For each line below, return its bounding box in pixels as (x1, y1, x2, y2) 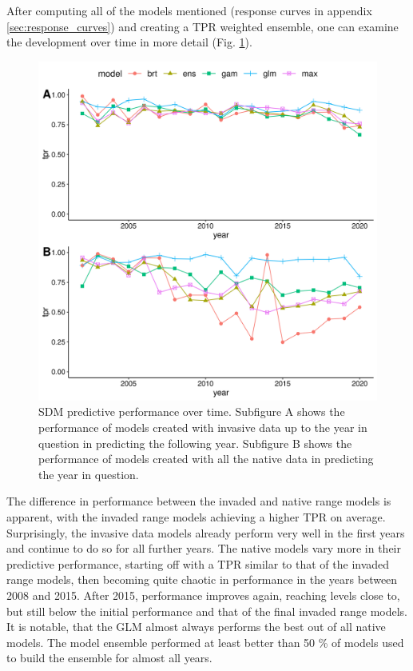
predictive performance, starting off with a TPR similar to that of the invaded (6, 555, 390, 572)
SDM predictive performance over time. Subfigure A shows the (38, 403, 345, 420)
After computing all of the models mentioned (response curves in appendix (6, 2, 372, 18)
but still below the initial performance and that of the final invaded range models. (6, 602, 407, 619)
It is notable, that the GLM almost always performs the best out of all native (6, 618, 386, 635)
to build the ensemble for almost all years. (6, 649, 212, 666)
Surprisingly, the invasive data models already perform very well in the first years (6, 524, 405, 541)
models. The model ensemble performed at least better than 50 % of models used (6, 633, 404, 650)
